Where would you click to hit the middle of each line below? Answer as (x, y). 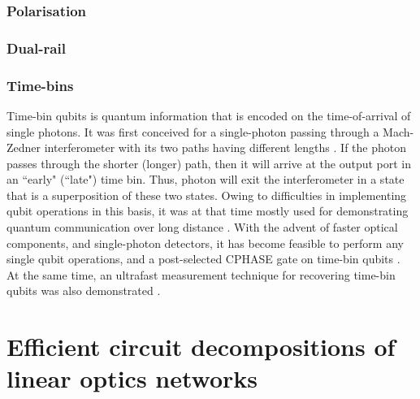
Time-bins (40, 85)
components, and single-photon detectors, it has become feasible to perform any (205, 243)
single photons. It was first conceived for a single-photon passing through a (193, 131)
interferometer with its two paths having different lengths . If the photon (225, 147)
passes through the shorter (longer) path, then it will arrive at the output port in (209, 163)
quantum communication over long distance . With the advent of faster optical (202, 227)
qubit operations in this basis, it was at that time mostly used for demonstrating (208, 211)
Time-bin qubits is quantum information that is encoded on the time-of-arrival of (209, 115)
